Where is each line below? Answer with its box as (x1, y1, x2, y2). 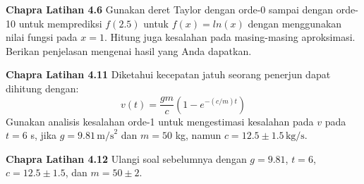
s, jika (30, 128, 57, 142)
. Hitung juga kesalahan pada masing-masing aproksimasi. (104, 30, 356, 44)
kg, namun (175, 128, 222, 142)
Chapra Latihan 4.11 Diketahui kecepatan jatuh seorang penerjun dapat (6, 67, 331, 82)
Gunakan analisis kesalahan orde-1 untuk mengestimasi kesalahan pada (6, 114, 314, 128)
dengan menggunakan (248, 16, 342, 30)
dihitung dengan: (6, 80, 79, 95)
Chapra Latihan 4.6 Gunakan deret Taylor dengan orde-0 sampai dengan (6, 2, 334, 16)
